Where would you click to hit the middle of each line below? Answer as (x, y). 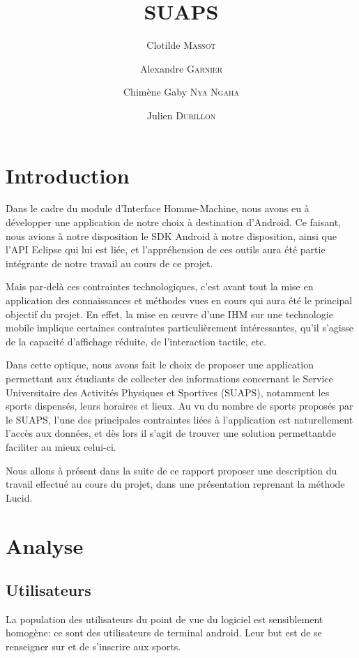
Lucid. (19, 497)
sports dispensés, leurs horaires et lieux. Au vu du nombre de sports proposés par (179, 406)
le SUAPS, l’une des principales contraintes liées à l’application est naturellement (179, 419)
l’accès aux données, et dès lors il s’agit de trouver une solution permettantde (171, 433)
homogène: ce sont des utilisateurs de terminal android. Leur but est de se (164, 633)
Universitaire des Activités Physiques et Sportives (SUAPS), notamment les (168, 392)
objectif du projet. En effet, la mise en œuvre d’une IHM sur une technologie (169, 314)
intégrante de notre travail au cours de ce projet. (109, 263)
